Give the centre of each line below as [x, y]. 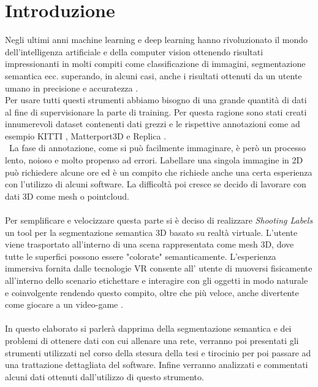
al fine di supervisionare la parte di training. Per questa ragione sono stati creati [156, 111]
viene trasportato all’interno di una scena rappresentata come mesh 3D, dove [150, 244]
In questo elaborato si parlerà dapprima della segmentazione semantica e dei [148, 328]
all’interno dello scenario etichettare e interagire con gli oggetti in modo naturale [157, 280]
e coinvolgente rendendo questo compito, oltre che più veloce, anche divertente [152, 292]
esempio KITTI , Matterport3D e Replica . [86, 135]
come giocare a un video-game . [64, 304]
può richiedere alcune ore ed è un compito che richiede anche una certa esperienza [159, 172]
